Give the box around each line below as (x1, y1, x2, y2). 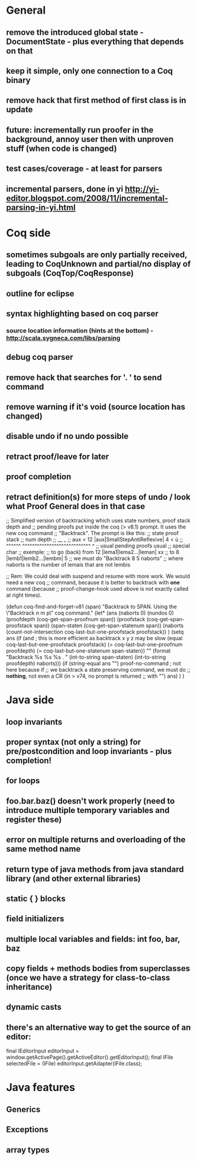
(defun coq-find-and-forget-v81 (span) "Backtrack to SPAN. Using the (6, 603, 177, 610)
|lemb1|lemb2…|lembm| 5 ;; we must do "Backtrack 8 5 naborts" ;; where (6, 555, 183, 562)
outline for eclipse (6, 289, 75, 299)
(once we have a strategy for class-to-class (6, 973, 170, 983)
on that (6, 46, 33, 56)
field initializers (6, 914, 64, 924)
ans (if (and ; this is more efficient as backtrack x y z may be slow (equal (6, 634, 183, 641)
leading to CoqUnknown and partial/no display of (6, 259, 191, 269)
